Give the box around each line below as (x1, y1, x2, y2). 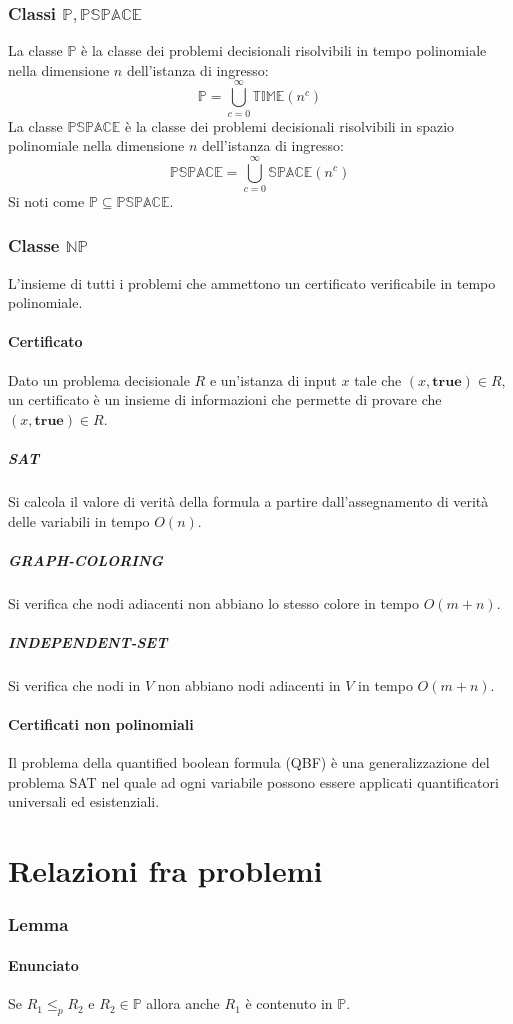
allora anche (146, 993, 220, 1014)
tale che (354, 369, 402, 390)
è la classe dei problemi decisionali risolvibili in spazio (125, 115, 455, 136)
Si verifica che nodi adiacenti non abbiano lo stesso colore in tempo (8, 592, 419, 613)
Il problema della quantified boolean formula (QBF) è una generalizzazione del (8, 752, 490, 773)
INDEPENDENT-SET (8, 631, 168, 652)
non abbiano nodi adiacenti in (157, 674, 341, 695)
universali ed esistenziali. (8, 791, 160, 812)
